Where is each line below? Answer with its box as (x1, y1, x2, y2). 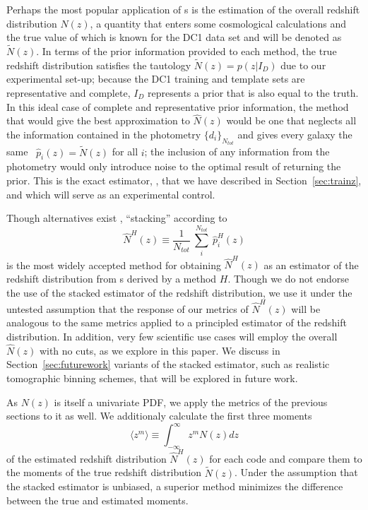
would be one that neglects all (226, 113, 357, 128)
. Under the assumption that (235, 465, 358, 480)
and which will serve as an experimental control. (6, 186, 215, 201)
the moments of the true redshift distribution (6, 465, 202, 480)
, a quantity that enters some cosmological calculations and (90, 16, 346, 30)
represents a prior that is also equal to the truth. (147, 85, 359, 100)
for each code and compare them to (209, 451, 362, 465)
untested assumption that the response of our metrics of (6, 301, 249, 316)
